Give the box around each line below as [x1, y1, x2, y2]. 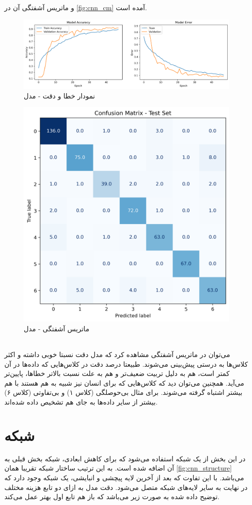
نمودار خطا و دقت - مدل [24, 90, 95, 100]
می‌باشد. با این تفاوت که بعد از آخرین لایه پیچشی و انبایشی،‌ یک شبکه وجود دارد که [4, 472, 244, 482]
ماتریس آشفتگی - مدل [24, 323, 90, 333]
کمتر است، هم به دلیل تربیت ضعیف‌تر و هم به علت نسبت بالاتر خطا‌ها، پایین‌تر [4, 368, 230, 378]
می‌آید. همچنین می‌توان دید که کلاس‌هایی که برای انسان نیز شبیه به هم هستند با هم [4, 377, 244, 388]
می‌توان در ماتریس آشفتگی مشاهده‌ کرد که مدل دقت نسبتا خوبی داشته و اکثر [4, 349, 230, 359]
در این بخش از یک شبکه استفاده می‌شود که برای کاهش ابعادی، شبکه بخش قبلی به [4, 453, 246, 463]
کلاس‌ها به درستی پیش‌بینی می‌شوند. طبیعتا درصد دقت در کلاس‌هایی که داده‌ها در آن [4, 358, 248, 369]
